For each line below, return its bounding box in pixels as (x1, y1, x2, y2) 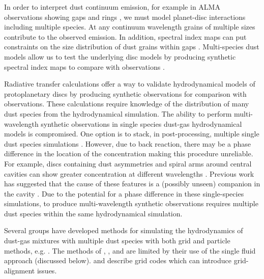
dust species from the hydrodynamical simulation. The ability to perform (4, 108, 232, 119)
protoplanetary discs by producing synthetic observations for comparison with (4, 88, 247, 99)
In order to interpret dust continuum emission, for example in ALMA (4, 2, 220, 12)
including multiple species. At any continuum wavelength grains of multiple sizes (4, 21, 255, 32)
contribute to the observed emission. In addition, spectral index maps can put (4, 31, 247, 42)
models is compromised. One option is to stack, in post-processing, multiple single (4, 128, 259, 139)
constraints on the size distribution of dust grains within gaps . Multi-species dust (4, 41, 259, 52)
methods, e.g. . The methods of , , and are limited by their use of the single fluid (4, 245, 256, 256)
